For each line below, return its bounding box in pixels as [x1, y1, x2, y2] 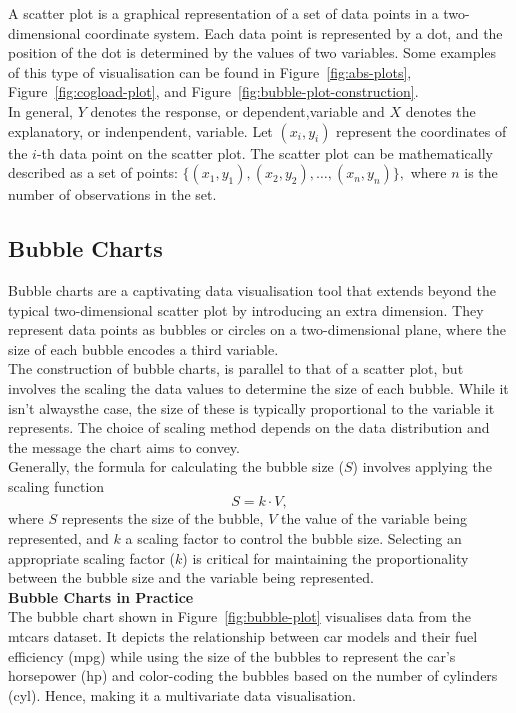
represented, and [8, 528, 109, 549]
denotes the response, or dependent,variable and [90, 100, 385, 121]
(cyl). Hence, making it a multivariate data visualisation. [8, 684, 356, 705]
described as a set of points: [8, 162, 178, 183]
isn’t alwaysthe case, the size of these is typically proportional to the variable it [8, 397, 495, 418]
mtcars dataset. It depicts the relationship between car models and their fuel [8, 626, 478, 647]
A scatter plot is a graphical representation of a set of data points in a [8, 3, 439, 23]
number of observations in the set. [8, 184, 217, 205]
